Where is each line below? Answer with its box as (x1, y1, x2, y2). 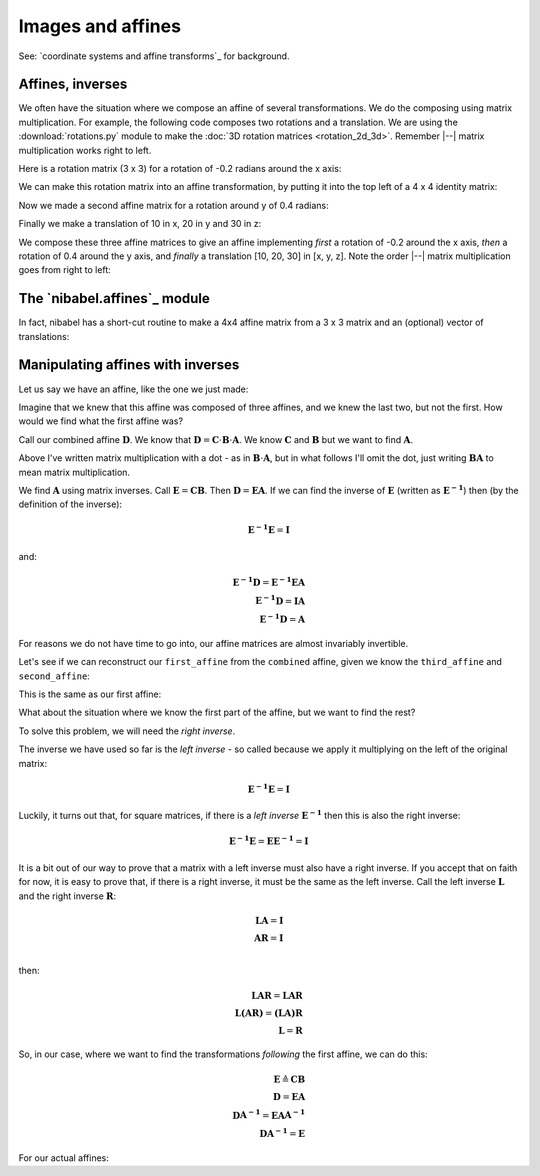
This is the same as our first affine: (18, 688, 162, 700)
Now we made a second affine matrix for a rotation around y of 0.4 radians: (18, 199, 329, 211)
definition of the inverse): (18, 498, 123, 510)
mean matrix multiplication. (18, 466, 130, 478)
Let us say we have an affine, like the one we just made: (18, 383, 249, 395)
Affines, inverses (18, 76, 128, 93)
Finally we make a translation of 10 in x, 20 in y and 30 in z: (18, 218, 262, 230)
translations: (18, 330, 70, 342)
